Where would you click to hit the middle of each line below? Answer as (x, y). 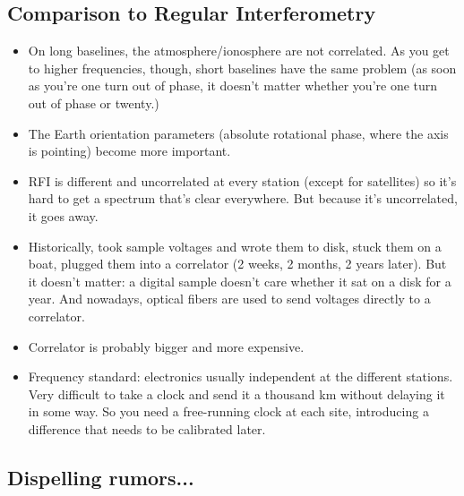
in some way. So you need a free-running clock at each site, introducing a (228, 411)
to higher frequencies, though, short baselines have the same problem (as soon (242, 68)
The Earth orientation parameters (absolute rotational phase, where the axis (238, 133)
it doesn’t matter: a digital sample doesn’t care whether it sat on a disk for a (240, 281)
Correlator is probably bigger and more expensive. (166, 346)
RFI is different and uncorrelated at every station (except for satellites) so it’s (242, 180)
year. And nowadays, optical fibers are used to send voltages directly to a (229, 299)
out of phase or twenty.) (94, 103)
